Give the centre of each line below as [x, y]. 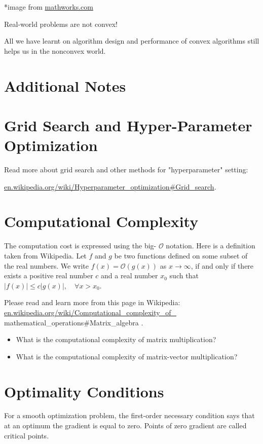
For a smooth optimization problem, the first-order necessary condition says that [129, 415]
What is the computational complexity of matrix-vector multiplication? [127, 356]
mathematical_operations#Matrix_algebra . [74, 322]
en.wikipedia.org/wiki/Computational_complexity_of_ [90, 312]
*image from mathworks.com [49, 7]
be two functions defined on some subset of [181, 255]
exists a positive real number [49, 275]
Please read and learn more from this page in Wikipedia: [92, 302]
